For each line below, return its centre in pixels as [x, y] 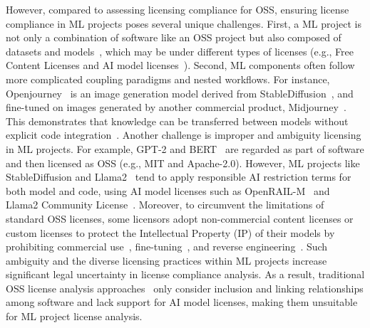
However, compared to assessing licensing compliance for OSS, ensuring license [178, 9]
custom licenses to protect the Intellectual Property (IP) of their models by [170, 232]
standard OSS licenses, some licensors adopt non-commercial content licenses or [180, 218]
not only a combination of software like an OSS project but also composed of [174, 37]
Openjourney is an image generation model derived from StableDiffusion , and [180, 93]
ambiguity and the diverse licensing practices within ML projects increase [166, 260]
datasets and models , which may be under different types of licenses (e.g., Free [180, 51]
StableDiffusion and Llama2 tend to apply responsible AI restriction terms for [179, 177]
